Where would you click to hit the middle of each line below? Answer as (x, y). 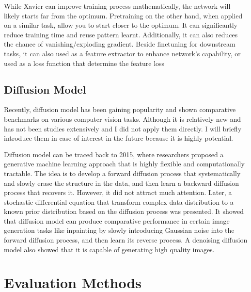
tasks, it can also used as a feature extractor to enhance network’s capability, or (122, 53)
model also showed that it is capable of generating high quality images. (109, 249)
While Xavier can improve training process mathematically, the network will (117, 6)
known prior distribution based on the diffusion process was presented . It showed (124, 211)
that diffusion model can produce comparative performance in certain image (117, 220)
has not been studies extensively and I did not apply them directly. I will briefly (123, 128)
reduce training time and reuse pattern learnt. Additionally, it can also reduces (121, 34)
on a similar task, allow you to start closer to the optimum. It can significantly (121, 25)
